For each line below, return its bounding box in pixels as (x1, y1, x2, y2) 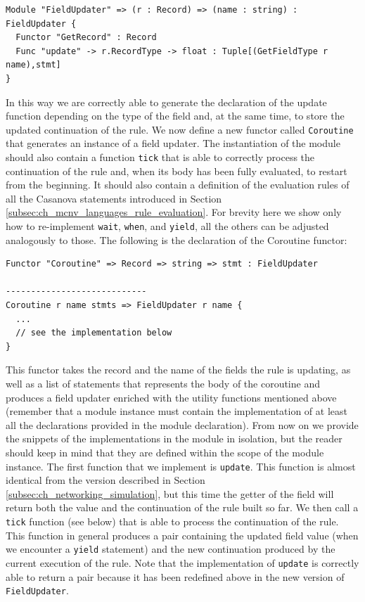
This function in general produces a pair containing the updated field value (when (6, 527, 359, 542)
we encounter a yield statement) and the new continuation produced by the (6, 542, 335, 556)
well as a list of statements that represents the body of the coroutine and (6, 376, 320, 391)
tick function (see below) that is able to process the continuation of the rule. (6, 514, 339, 529)
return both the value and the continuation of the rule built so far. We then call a (6, 500, 359, 515)
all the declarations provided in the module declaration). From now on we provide (6, 417, 359, 432)
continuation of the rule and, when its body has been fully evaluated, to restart (6, 163, 347, 178)
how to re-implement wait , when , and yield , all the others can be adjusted (6, 219, 329, 233)
